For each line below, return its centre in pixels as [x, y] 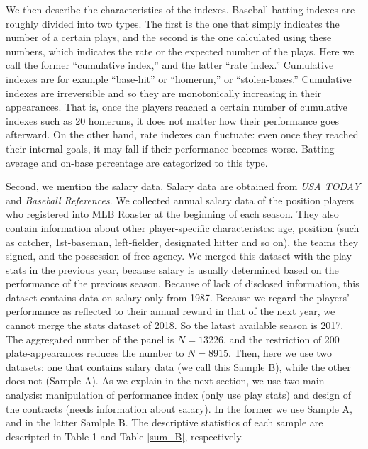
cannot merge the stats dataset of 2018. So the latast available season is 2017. [175, 325]
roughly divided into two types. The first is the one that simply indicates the [173, 23]
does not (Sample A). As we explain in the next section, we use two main [165, 381]
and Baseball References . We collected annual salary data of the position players [180, 200]
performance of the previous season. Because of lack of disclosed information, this [183, 283]
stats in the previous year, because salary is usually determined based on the [172, 269]
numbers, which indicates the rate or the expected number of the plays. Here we [180, 51]
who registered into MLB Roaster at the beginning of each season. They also [172, 214]
